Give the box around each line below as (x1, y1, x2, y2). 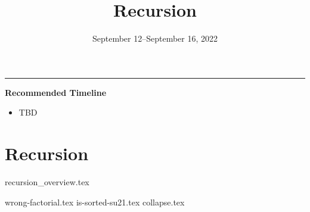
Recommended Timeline (5, 86, 107, 98)
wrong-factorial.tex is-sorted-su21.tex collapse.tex (5, 195, 185, 208)
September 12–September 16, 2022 (92, 32, 218, 45)
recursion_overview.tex (5, 176, 89, 188)
